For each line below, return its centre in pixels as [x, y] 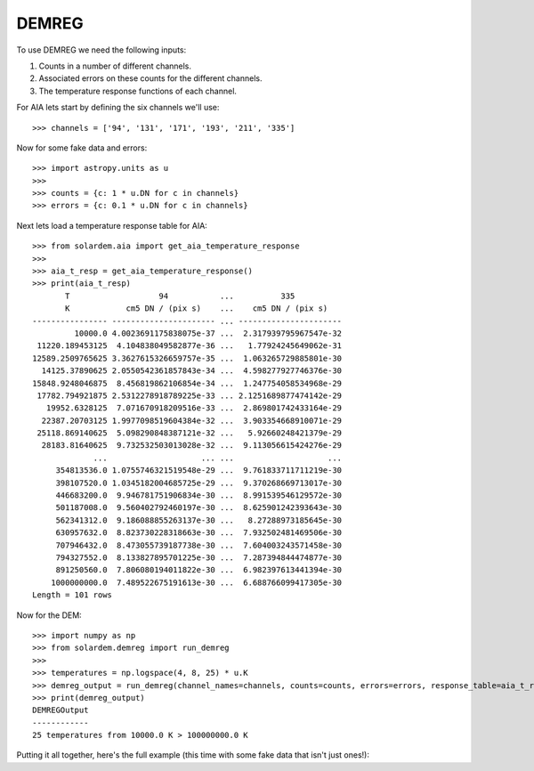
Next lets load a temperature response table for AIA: [112, 225]
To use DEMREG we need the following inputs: [101, 50]
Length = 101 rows [73, 595]
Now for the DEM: [49, 615]
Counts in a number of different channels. [115, 66]
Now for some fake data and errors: [82, 148]
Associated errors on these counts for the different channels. [150, 78]
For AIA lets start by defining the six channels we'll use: [118, 108]
